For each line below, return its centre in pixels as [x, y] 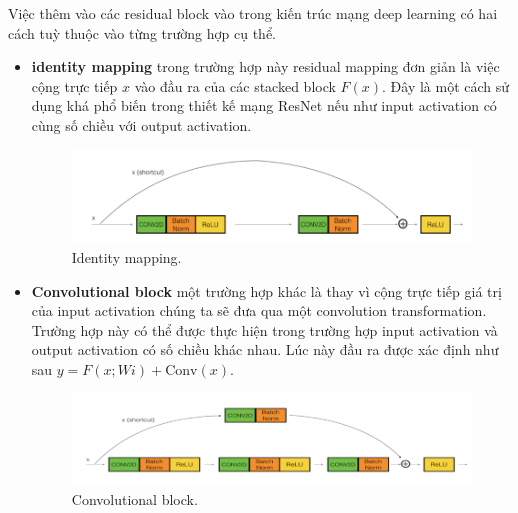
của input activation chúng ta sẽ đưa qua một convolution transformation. [259, 310]
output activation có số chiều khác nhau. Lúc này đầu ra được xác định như [265, 349]
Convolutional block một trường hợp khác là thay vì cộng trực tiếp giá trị [266, 290]
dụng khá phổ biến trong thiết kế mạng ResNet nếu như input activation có [264, 105]
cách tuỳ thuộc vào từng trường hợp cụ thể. [142, 32]
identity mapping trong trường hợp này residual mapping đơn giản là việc [265, 66]
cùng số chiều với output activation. [141, 124]
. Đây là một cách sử [446, 85]
